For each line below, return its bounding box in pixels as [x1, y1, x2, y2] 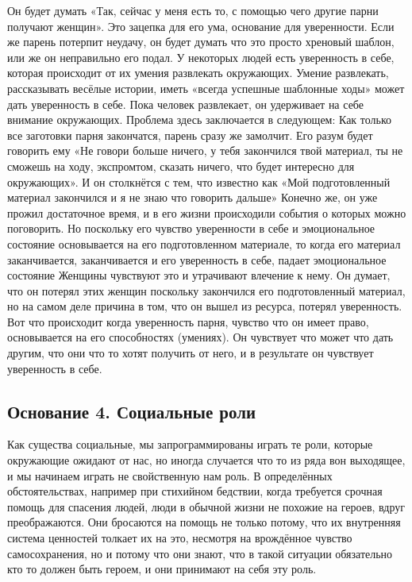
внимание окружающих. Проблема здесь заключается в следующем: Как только [7, 111, 392, 128]
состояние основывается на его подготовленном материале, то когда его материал [7, 235, 401, 252]
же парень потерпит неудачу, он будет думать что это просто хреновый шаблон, [7, 33, 395, 50]
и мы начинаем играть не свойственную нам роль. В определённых [7, 467, 333, 484]
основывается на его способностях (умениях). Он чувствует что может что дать [7, 329, 394, 345]
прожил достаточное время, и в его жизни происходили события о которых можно [7, 204, 406, 221]
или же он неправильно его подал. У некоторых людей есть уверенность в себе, [7, 48, 395, 65]
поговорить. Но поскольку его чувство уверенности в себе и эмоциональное [7, 220, 375, 237]
